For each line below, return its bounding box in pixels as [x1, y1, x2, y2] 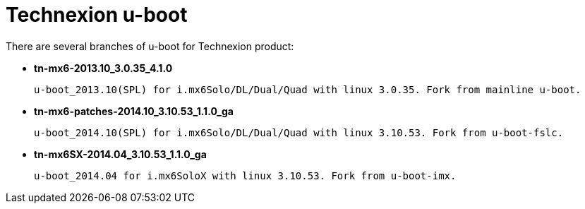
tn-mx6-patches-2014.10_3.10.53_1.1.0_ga [34, 104, 234, 117]
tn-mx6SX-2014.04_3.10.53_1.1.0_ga [34, 148, 207, 160]
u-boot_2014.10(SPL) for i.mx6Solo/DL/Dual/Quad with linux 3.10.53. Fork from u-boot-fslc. [34, 126, 564, 138]
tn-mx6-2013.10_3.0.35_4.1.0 [34, 61, 173, 74]
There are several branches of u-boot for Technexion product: [6, 40, 294, 52]
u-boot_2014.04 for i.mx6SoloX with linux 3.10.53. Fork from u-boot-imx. [34, 169, 457, 181]
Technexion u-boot [6, 3, 188, 27]
